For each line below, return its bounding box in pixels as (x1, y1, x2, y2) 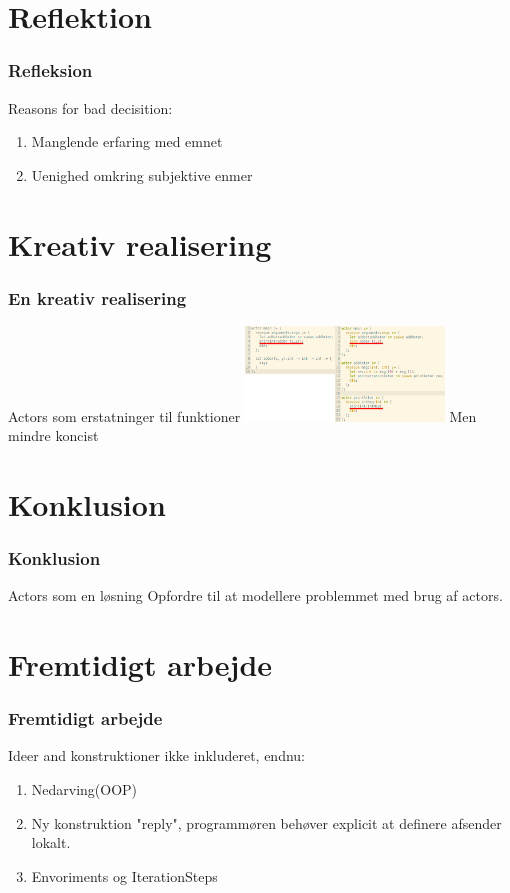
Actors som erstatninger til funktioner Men (8, 405, 477, 426)
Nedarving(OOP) (31, 779, 138, 800)
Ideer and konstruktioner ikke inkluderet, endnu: (8, 745, 306, 766)
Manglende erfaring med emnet (31, 131, 223, 152)
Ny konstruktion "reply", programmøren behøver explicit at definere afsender (31, 812, 502, 833)
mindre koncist (8, 425, 99, 446)
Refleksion (8, 58, 93, 83)
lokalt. (31, 832, 71, 853)
